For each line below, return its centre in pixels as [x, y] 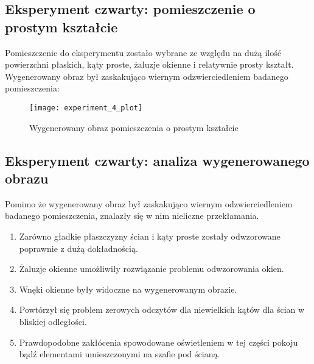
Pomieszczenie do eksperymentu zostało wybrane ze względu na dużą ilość [143, 52]
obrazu [27, 178]
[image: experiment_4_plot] [86, 108]
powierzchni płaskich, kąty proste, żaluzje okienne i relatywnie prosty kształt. [149, 64]
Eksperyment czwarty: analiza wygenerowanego [157, 160]
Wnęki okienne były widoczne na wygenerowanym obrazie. [128, 289]
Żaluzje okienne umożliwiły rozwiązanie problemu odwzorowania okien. [152, 269]
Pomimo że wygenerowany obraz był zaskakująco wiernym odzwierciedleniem [149, 203]
